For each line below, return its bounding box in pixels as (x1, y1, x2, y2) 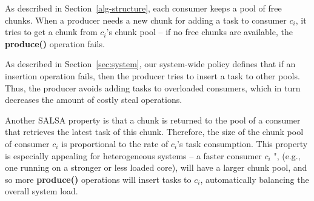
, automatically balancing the (200, 173, 309, 185)
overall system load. (5, 185, 78, 197)
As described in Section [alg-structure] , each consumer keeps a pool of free (5, 2, 282, 14)
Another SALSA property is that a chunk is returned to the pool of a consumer (5, 113, 301, 126)
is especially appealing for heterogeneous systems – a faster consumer (5, 149, 262, 162)
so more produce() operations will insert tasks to (5, 173, 192, 185)
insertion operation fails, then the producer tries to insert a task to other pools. (5, 69, 300, 82)
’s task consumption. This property (177, 137, 308, 150)
